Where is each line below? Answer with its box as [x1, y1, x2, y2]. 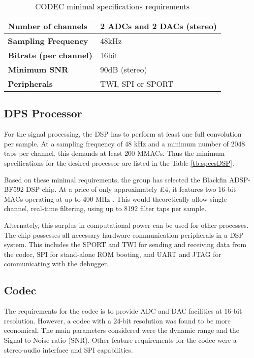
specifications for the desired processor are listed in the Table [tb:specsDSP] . [4, 157, 234, 168]
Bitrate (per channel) [8, 49, 93, 61]
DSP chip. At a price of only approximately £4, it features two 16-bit [26, 184, 236, 194]
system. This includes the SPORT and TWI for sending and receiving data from [4, 239, 247, 250]
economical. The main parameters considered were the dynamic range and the [4, 325, 239, 335]
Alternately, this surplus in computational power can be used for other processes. [4, 219, 249, 230]
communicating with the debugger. [4, 258, 109, 269]
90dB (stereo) [100, 64, 147, 75]
